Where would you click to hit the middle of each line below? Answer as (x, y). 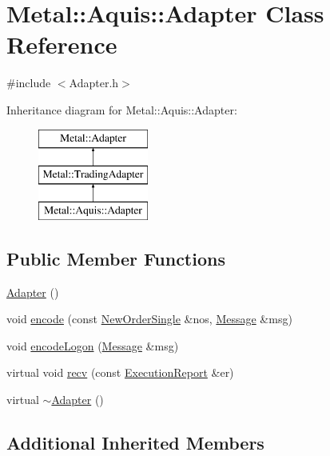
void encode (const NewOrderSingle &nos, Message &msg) (149, 319)
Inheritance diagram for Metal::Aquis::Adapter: (122, 109)
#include (29, 83)
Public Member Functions (116, 258)
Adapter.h (94, 83)
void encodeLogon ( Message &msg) (93, 345)
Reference (62, 44)
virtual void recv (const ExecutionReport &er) (120, 372)
